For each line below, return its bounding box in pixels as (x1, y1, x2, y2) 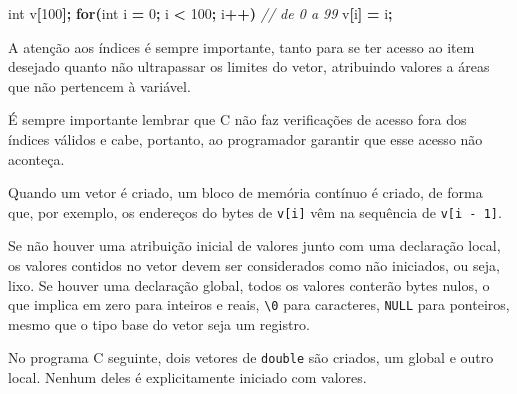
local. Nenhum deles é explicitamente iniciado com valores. (8, 367, 367, 388)
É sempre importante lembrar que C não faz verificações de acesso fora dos (8, 109, 467, 130)
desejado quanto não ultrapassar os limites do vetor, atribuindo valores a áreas (8, 56, 490, 77)
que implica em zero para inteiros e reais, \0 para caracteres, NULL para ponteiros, (8, 294, 510, 315)
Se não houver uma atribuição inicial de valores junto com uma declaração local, (8, 235, 501, 256)
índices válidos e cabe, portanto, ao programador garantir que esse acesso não (8, 128, 483, 149)
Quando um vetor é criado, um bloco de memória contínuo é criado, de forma (8, 182, 483, 203)
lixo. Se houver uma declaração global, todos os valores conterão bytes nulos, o (8, 274, 490, 295)
